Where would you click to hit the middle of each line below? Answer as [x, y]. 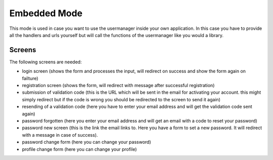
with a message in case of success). [60, 135]
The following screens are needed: [45, 62]
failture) [30, 78]
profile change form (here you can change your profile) [79, 149]
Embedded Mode [46, 13]
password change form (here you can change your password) [86, 142]
